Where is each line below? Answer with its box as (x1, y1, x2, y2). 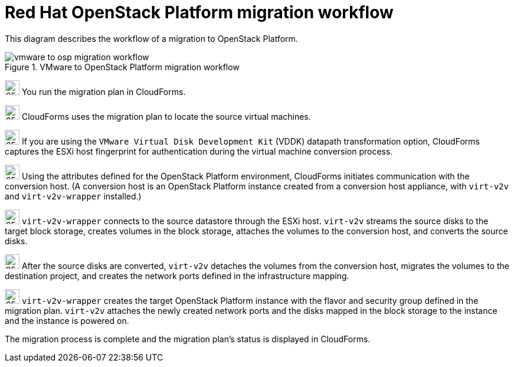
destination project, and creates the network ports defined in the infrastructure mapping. (5, 270, 349, 281)
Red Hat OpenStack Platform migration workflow (5, 2, 394, 22)
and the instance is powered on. (5, 315, 129, 326)
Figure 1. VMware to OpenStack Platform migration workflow (5, 61, 240, 72)
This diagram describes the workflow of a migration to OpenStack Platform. (5, 33, 298, 44)
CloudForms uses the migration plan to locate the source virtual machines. (21, 111, 311, 122)
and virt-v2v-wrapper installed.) (5, 191, 142, 201)
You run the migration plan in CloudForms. (21, 86, 186, 97)
